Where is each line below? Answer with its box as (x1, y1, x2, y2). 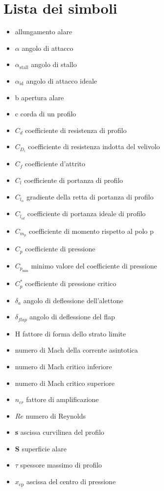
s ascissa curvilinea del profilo (15, 427, 104, 437)
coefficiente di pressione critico (25, 278, 117, 289)
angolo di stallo (31, 59, 77, 69)
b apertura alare (15, 92, 64, 102)
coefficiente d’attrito (25, 158, 85, 169)
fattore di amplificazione (26, 394, 99, 404)
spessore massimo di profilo (20, 460, 102, 470)
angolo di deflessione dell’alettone (23, 295, 123, 305)
